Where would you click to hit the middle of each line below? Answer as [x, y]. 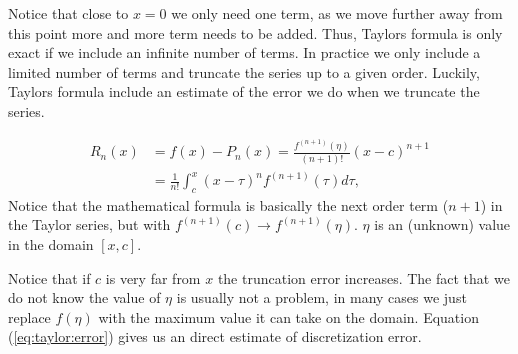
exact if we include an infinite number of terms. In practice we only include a [244, 52]
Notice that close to [68, 13]
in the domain [51, 244]
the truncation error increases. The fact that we [363, 277]
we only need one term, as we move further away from [337, 13]
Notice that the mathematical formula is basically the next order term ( [228, 204]
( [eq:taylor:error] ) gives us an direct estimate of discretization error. [215, 336]
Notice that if [49, 277]
